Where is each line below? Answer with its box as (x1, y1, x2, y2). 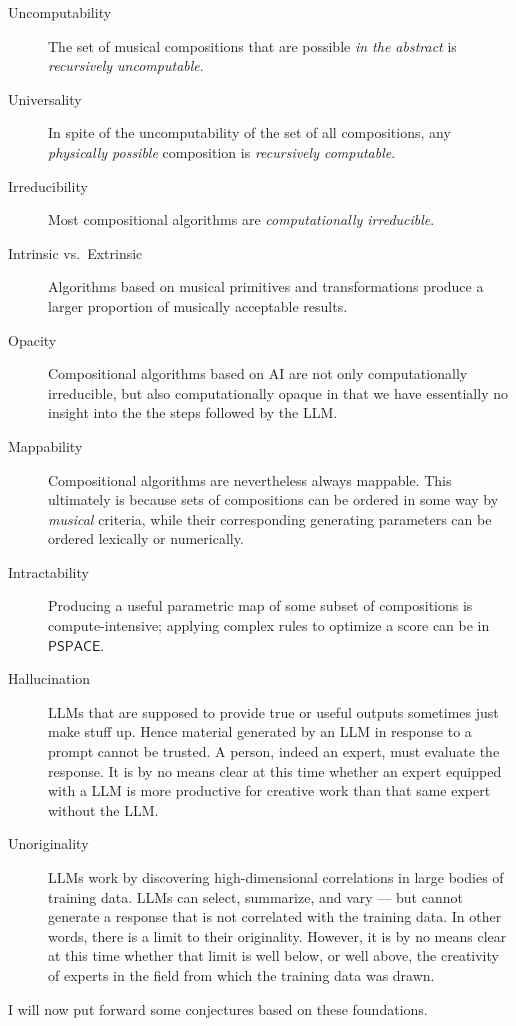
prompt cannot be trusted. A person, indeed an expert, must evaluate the (48, 741, 500, 762)
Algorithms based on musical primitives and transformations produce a (48, 276, 484, 297)
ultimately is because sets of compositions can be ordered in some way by (48, 489, 499, 510)
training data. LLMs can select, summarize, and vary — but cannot (48, 886, 463, 907)
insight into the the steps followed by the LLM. (48, 402, 338, 423)
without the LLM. (48, 799, 159, 820)
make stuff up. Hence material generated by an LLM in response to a (48, 721, 472, 742)
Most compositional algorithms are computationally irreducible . (48, 209, 435, 230)
